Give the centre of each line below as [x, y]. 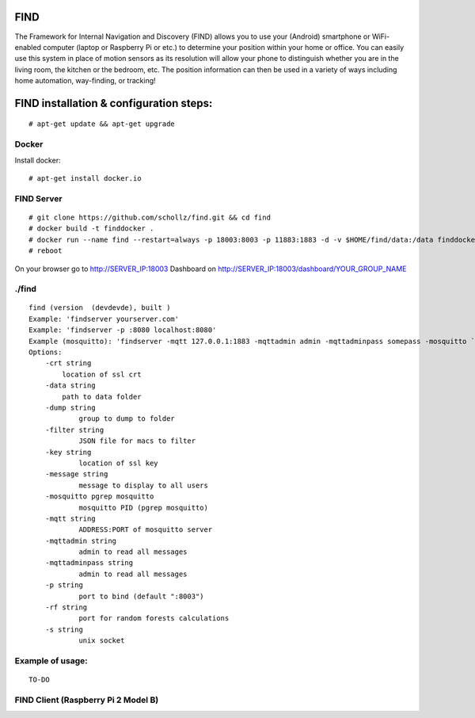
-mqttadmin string [81, 540]
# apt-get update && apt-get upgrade [102, 124]
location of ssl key [118, 463]
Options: [46, 352]
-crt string [68, 363]
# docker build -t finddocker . [91, 229]
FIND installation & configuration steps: [114, 103]
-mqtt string [70, 518]
